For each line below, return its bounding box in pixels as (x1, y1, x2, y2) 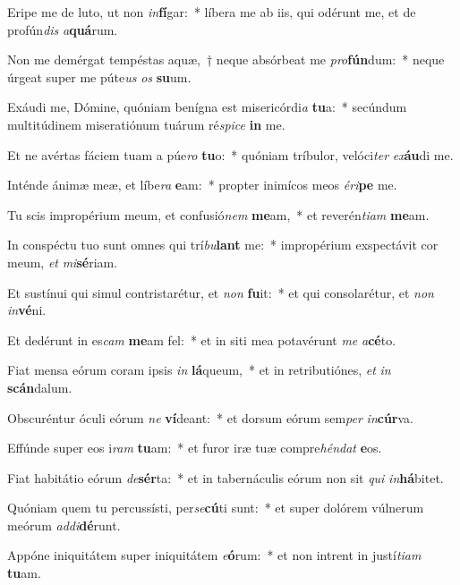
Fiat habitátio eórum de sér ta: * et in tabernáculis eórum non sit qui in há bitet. (7, 468, 444, 487)
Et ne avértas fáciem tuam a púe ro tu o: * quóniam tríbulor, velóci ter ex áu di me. (7, 145, 454, 164)
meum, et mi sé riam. (7, 252, 118, 271)
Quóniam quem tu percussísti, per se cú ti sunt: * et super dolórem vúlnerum (7, 498, 424, 517)
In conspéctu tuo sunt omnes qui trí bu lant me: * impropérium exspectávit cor (7, 235, 439, 254)
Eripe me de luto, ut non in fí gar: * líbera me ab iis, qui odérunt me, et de (7, 3, 416, 21)
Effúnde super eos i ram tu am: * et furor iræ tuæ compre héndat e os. (7, 438, 382, 457)
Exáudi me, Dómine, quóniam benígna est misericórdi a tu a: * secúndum (7, 97, 407, 116)
